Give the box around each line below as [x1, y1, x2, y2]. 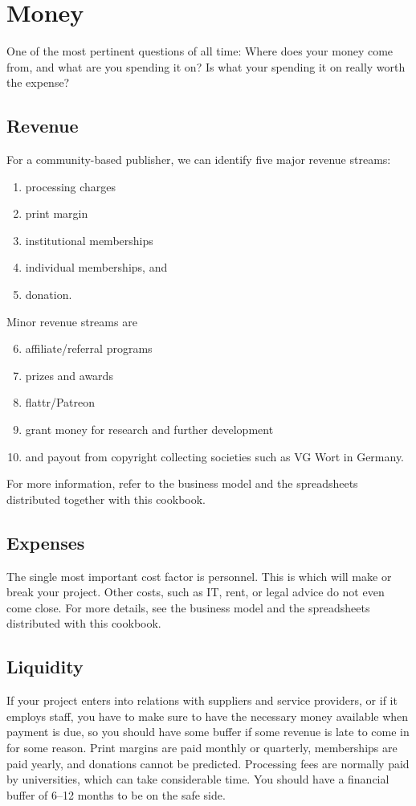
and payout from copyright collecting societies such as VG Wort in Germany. [25, 448, 405, 464]
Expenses [6, 530, 85, 554]
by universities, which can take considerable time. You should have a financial [6, 771, 389, 788]
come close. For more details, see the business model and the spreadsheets [6, 599, 370, 616]
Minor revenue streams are [6, 313, 137, 329]
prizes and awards [25, 366, 113, 383]
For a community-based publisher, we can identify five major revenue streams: [6, 151, 391, 168]
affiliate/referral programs [25, 340, 153, 357]
